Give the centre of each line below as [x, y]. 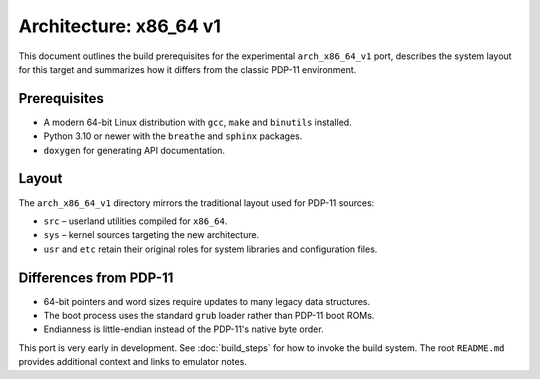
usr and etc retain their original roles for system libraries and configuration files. [210, 249]
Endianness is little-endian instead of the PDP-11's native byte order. [183, 329]
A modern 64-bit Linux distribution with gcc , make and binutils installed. [197, 122]
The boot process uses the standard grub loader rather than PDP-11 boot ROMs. [209, 315]
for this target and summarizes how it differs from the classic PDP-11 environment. [187, 69]
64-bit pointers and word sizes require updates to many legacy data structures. [207, 301]
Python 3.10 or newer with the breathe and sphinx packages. [173, 136]
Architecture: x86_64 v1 [120, 26]
